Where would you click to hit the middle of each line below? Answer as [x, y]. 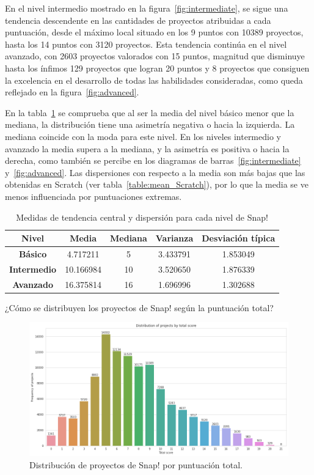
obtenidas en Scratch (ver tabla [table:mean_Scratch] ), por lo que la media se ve [157, 184]
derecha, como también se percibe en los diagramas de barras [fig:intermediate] [153, 160]
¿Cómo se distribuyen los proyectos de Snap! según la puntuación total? [139, 307]
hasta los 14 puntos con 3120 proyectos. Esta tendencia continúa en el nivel [146, 44]
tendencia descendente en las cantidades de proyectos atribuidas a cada [138, 20]
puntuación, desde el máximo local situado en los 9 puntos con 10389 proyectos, [154, 32]
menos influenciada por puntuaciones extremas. [93, 196]
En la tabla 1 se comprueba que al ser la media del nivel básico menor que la [150, 112]
